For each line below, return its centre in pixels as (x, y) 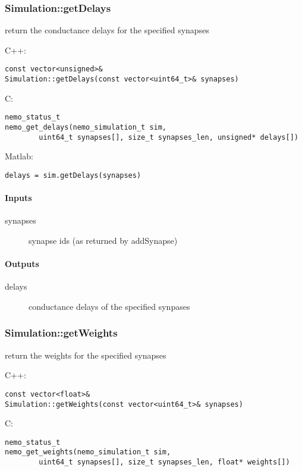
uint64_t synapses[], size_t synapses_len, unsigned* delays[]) (169, 137)
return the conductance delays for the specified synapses (107, 30)
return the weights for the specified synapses (86, 355)
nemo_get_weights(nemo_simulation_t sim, (88, 452)
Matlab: (19, 156)
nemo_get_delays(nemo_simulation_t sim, (86, 127)
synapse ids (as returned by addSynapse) (103, 240)
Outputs (22, 264)
